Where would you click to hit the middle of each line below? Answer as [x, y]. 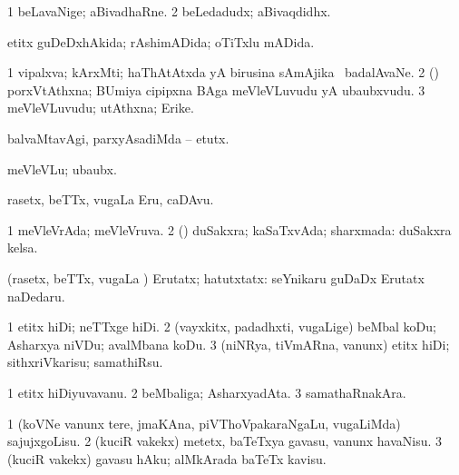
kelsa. [23, 247]
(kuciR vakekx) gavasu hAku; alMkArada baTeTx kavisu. [167, 458]
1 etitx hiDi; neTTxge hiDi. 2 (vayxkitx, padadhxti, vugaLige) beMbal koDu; [222, 327]
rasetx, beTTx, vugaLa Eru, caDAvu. [111, 199]
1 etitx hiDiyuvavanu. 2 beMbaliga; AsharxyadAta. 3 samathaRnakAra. [207, 392]
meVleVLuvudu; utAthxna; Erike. [101, 108]
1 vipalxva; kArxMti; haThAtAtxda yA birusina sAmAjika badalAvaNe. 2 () [223, 72]
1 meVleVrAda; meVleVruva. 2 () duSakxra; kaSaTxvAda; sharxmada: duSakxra [229, 229]
